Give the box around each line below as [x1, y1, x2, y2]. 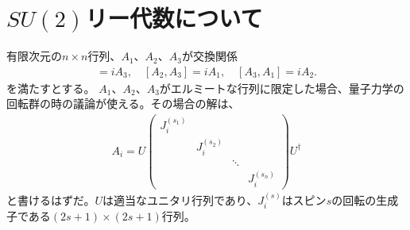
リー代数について [85, 2, 263, 34]
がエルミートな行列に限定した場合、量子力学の [159, 79, 404, 96]
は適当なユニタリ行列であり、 [102, 191, 258, 208]
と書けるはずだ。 [6, 191, 95, 208]
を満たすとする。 [6, 79, 95, 96]
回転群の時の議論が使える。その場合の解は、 [6, 95, 240, 112]
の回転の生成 [331, 191, 399, 208]
